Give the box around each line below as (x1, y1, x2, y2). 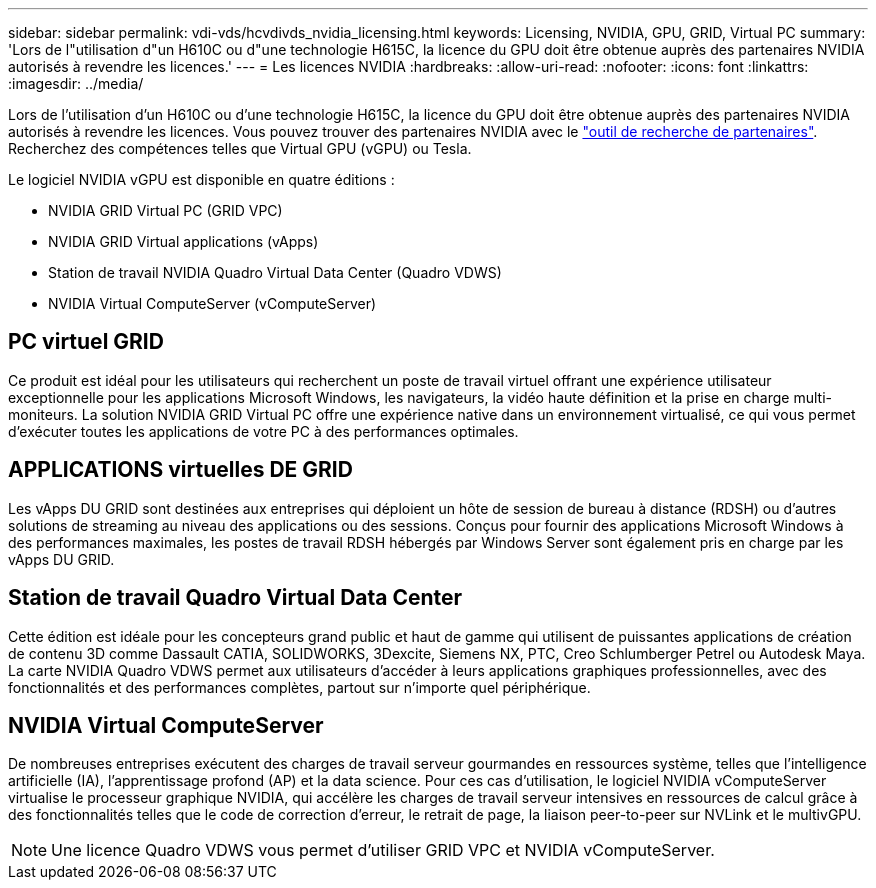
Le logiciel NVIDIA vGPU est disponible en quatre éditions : (8, 171, 395, 188)
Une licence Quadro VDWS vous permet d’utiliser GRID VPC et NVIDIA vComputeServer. (51, 840, 715, 861)
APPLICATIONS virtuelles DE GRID (8, 457, 353, 483)
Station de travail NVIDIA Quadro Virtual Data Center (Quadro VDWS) (48, 264, 502, 281)
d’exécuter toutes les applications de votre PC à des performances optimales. (8, 422, 519, 440)
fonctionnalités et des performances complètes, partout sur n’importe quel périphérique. (8, 678, 591, 696)
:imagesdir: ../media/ (8, 75, 144, 92)
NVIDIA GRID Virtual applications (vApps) (48, 233, 319, 250)
